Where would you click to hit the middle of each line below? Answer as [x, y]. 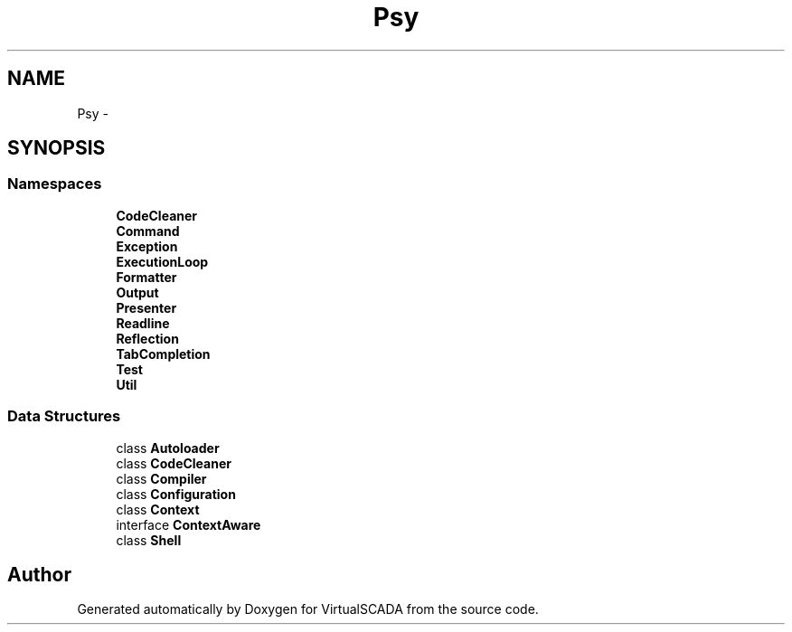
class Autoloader [168, 448]
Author [39, 574]
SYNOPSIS [57, 148]
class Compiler [161, 478]
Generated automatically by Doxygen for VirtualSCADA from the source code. [308, 609]
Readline [143, 323]
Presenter [146, 307]
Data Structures [64, 416]
